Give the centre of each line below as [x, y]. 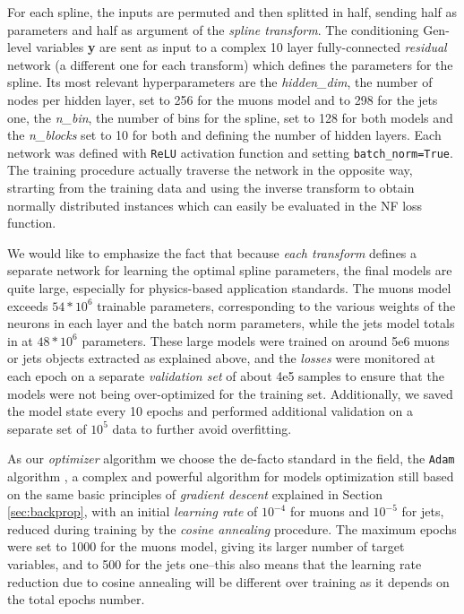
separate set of [47, 428]
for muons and [329, 511]
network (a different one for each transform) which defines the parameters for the [230, 64]
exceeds [28, 305]
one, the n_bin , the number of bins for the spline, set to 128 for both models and [230, 117]
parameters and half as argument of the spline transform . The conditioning [213, 29]
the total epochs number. [76, 599]
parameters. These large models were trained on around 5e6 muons [266, 340]
